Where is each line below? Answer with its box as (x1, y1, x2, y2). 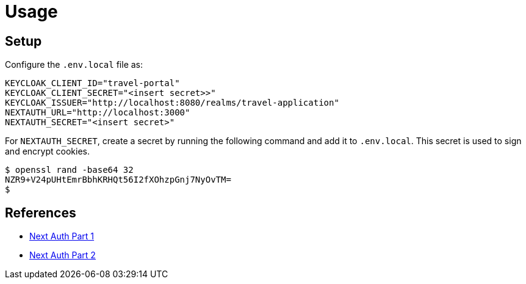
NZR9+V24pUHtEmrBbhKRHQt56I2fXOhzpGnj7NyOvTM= (5, 175, 231, 185)
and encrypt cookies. (5, 146, 90, 157)
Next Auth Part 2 (29, 250, 96, 261)
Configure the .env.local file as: (5, 59, 143, 70)
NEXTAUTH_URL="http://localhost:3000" (5, 107, 190, 118)
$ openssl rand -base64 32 (5, 165, 134, 175)
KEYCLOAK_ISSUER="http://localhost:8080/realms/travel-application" (5, 98, 339, 108)
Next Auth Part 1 (29, 231, 95, 242)
